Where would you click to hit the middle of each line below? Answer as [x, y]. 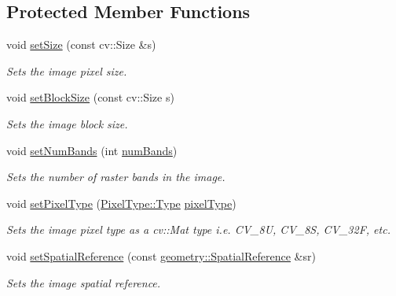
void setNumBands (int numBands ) [92, 150]
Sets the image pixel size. [67, 70]
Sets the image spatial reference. [84, 282]
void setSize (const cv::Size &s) [81, 44]
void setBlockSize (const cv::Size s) [90, 97]
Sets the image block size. [67, 123]
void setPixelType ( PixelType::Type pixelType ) [121, 203]
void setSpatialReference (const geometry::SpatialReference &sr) [161, 255]
